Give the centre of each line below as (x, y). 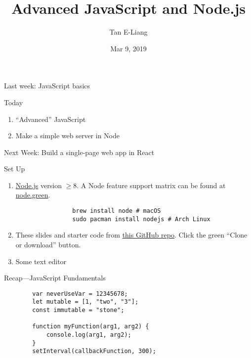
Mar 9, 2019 (128, 48)
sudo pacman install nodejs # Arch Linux (141, 219)
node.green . (33, 195)
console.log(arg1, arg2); (89, 335)
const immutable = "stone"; (78, 310)
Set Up (15, 169)
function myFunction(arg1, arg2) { (91, 327)
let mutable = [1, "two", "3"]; (85, 302)
